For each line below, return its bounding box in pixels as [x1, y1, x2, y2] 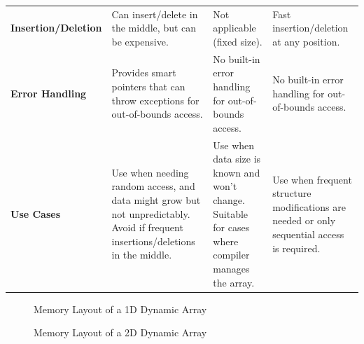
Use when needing [111, 165, 189, 179]
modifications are [272, 199, 346, 214]
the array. [213, 275, 255, 289]
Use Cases [10, 206, 61, 221]
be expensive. [111, 34, 169, 48]
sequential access [272, 226, 344, 241]
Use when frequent [272, 172, 352, 186]
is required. [272, 240, 321, 255]
